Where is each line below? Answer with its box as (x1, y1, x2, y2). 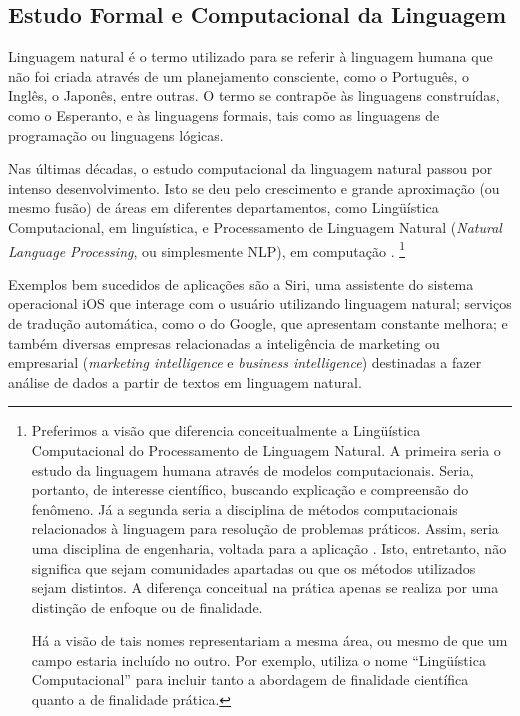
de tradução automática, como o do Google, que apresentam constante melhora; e (8, 312, 508, 333)
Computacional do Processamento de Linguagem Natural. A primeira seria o (31, 439, 501, 460)
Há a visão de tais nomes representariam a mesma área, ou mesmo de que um (31, 630, 508, 651)
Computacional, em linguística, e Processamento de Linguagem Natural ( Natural (8, 216, 502, 237)
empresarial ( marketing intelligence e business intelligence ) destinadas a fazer (8, 352, 482, 373)
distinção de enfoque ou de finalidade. (31, 596, 263, 617)
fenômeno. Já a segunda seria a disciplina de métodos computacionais (31, 498, 458, 519)
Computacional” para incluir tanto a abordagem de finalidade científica (31, 669, 469, 690)
